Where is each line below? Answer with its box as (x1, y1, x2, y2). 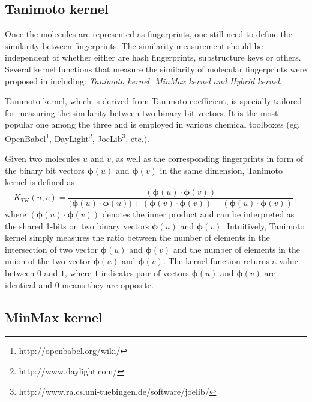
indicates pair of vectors (101, 267, 189, 279)
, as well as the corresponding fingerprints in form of (110, 152, 304, 165)
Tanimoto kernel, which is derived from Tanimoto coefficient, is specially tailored (5, 95, 302, 107)
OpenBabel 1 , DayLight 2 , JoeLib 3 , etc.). (5, 130, 149, 144)
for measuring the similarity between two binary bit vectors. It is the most (5, 106, 278, 119)
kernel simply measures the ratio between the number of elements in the (5, 231, 270, 244)
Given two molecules (5, 152, 80, 165)
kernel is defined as (5, 176, 75, 188)
